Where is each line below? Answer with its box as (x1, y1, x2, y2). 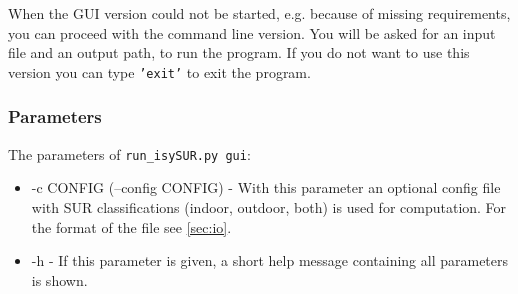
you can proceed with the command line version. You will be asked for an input (8, 22, 496, 43)
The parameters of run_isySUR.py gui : (8, 143, 251, 164)
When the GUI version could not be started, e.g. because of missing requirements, (8, 3, 511, 23)
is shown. (31, 269, 88, 290)
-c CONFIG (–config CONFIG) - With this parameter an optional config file (31, 177, 501, 198)
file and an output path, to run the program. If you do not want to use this (8, 42, 470, 63)
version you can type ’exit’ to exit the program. (8, 61, 311, 82)
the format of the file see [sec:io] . (31, 216, 232, 237)
